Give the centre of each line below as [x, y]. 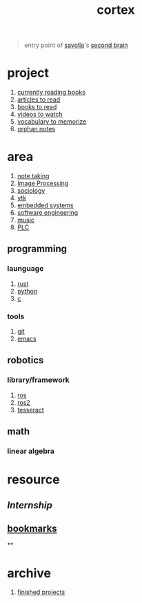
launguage [26, 269]
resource [33, 480]
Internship [30, 505]
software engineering [48, 213]
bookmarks [32, 529]
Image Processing [43, 183]
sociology [31, 191]
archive [29, 573]
